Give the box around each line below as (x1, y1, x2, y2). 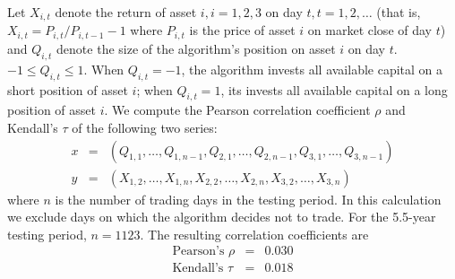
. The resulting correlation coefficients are (140, 224, 369, 243)
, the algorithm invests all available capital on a (181, 59, 443, 78)
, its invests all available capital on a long (220, 80, 448, 99)
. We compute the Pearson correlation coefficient (104, 100, 371, 119)
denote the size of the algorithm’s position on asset (56, 39, 336, 57)
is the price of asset (189, 21, 296, 39)
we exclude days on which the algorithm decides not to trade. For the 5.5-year (7, 207, 436, 226)
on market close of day (307, 21, 432, 39)
